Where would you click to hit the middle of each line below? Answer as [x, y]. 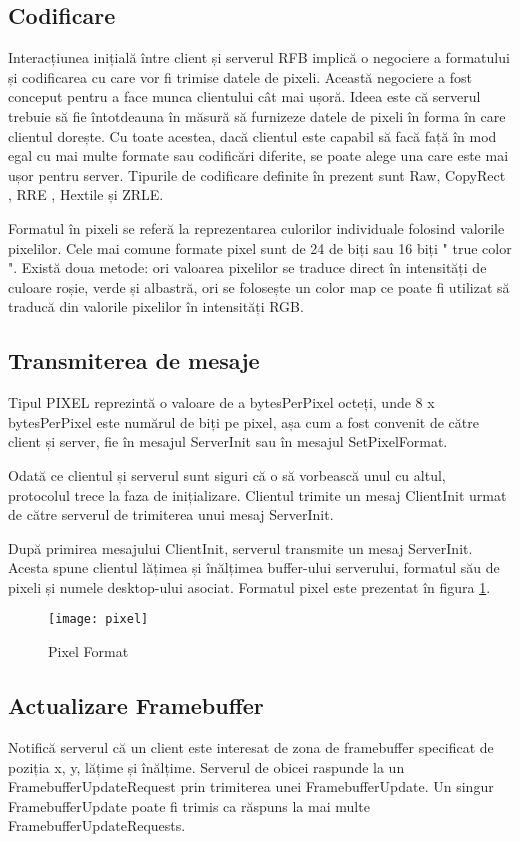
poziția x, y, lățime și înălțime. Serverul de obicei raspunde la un [206, 766]
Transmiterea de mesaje [134, 360]
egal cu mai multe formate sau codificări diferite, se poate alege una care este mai [258, 155]
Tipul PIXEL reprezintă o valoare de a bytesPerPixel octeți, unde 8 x [221, 402]
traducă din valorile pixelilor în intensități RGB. [156, 306]
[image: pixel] [98, 619]
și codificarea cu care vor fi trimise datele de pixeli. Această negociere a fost [240, 76]
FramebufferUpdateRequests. [97, 825]
